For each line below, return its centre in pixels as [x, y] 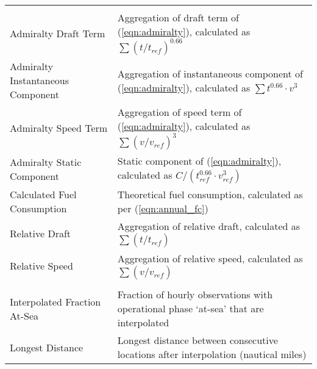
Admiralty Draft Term [58, 33]
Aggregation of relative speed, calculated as [210, 258]
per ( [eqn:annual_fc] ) [163, 208]
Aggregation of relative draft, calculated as [209, 226]
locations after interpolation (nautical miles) [212, 354]
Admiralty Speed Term [59, 127]
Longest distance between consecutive [198, 340]
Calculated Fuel [43, 194]
